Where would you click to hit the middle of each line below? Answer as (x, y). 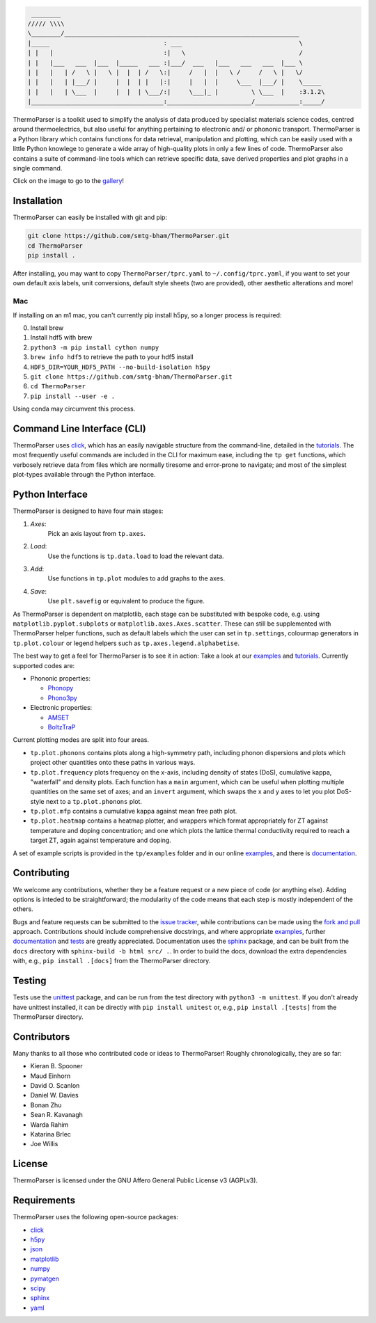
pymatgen (45, 1278)
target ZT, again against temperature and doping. (101, 840)
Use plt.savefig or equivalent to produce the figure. (126, 601)
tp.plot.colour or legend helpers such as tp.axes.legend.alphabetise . (126, 643)
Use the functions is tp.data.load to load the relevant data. (136, 556)
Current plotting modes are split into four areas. (81, 740)
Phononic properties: (60, 678)
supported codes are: (44, 665)
